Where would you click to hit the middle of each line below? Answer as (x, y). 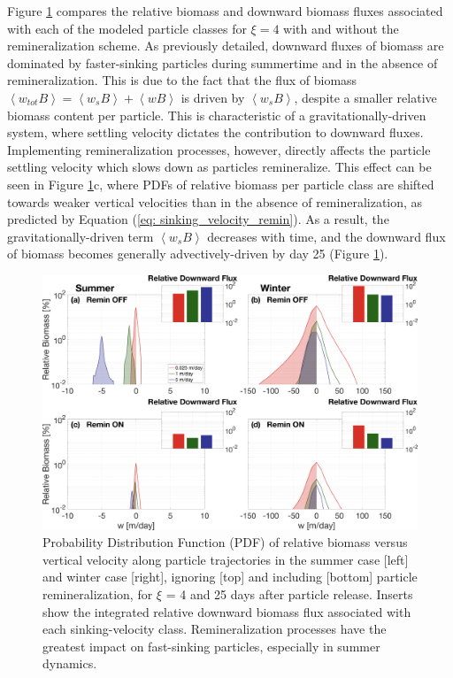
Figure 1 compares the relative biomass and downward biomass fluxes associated (225, 11)
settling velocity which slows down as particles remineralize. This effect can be (219, 167)
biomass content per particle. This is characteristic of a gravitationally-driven (217, 115)
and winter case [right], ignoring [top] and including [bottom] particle (230, 577)
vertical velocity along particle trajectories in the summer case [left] (226, 559)
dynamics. (70, 663)
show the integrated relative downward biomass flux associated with (227, 611)
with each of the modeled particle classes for (127, 28)
